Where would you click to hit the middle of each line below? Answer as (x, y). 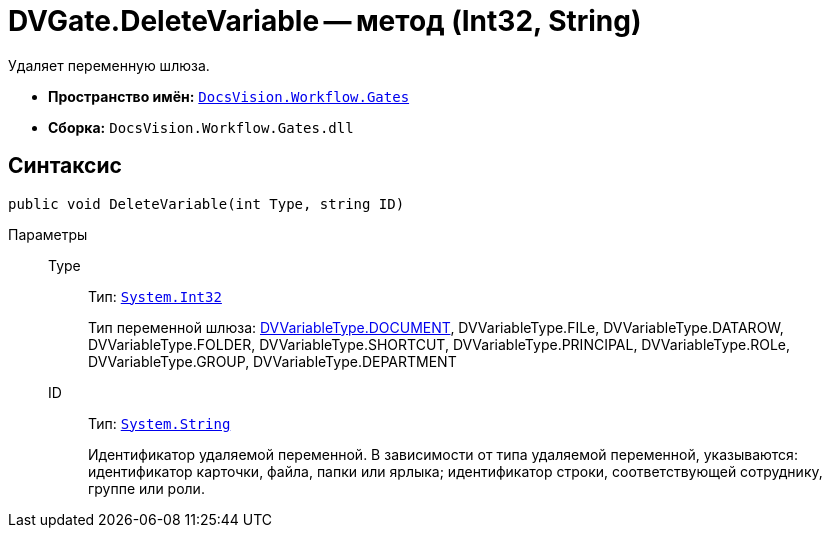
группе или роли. (146, 488)
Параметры (48, 234)
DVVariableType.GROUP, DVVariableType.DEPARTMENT (272, 361)
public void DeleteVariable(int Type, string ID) (206, 203)
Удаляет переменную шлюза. (109, 65)
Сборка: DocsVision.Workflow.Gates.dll (201, 127)
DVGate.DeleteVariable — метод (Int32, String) (325, 21)
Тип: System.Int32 (155, 296)
